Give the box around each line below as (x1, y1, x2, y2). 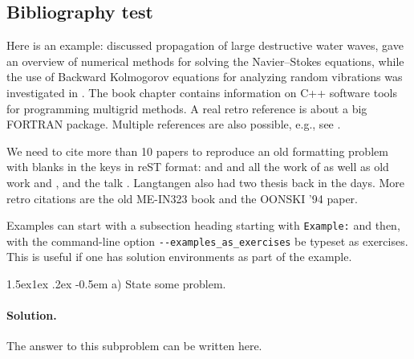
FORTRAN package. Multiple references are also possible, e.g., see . (6, 116, 341, 133)
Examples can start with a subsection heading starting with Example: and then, (6, 217, 400, 234)
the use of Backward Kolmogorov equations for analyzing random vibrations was (6, 68, 403, 85)
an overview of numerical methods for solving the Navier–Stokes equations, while (6, 52, 404, 69)
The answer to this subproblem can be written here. (6, 337, 262, 354)
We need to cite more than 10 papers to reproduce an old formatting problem (6, 142, 388, 159)
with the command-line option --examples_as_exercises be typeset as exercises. (6, 232, 408, 249)
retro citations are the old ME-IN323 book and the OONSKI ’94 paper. (6, 190, 358, 206)
